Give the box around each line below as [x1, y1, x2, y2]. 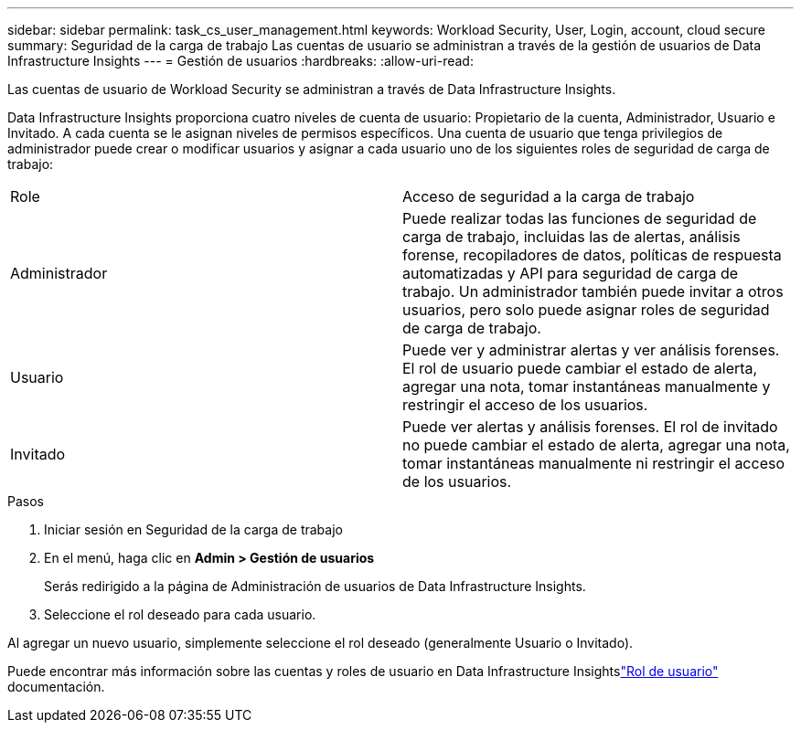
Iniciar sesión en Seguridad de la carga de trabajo [44, 522, 343, 537]
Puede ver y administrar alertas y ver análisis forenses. [402, 341, 780, 359]
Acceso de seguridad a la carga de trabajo [402, 187, 695, 206]
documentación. [7, 679, 105, 694]
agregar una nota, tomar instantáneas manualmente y [402, 377, 771, 396]
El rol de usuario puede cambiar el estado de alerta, [402, 359, 758, 377]
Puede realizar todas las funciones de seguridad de [402, 209, 757, 227]
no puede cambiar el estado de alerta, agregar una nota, [402, 436, 790, 454]
